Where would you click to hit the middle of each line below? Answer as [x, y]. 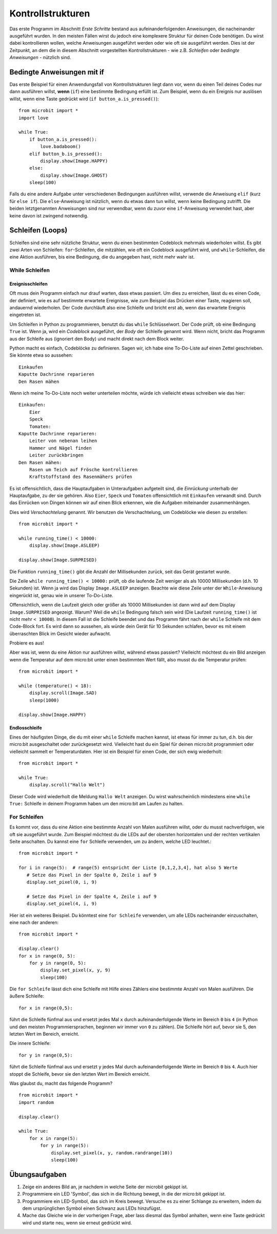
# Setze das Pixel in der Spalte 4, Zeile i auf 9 [91, 896]
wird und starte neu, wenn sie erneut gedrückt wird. [77, 1223]
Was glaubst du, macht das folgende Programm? [61, 1083]
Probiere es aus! [27, 643]
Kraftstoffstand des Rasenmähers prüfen [81, 477]
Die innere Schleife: [30, 1043]
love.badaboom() [61, 147]
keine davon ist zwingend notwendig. [49, 215]
